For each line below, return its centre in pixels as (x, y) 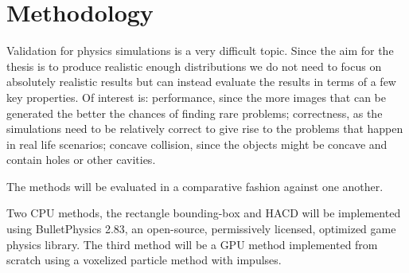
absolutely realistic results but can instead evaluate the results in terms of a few (201, 82)
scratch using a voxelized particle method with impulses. (144, 260)
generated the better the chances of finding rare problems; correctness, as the (195, 113)
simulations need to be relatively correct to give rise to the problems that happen (205, 129)
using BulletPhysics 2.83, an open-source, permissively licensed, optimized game (201, 229)
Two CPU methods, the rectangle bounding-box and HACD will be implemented (204, 213)
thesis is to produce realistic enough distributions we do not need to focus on (194, 66)
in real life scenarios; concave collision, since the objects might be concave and (197, 144)
